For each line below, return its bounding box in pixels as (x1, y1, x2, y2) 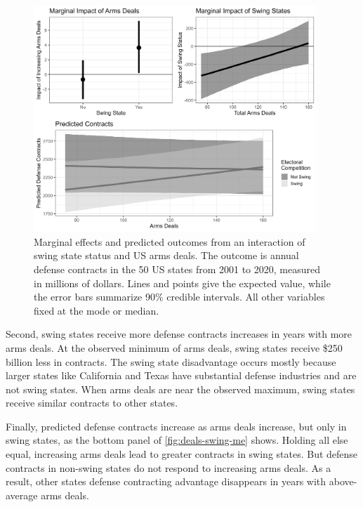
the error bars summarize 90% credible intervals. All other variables (34, 289, 325, 304)
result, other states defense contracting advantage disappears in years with (6, 474, 326, 489)
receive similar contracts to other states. (6, 395, 178, 410)
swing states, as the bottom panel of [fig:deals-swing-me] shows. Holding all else (6, 433, 348, 447)
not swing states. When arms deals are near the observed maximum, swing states (6, 381, 355, 396)
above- (329, 474, 357, 489)
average (6, 487, 38, 502)
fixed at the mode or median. (34, 303, 159, 317)
